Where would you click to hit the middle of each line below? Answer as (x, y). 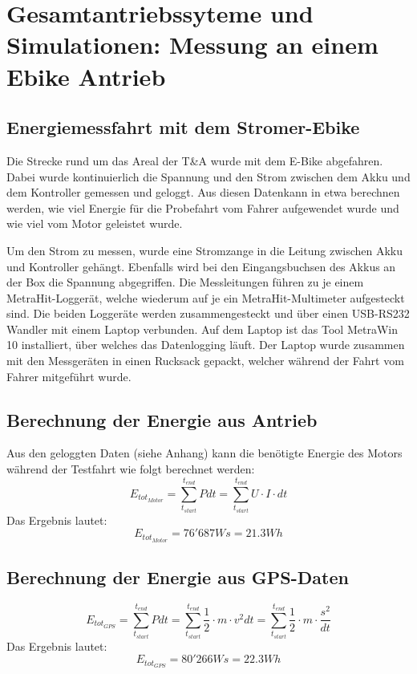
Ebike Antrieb (86, 76)
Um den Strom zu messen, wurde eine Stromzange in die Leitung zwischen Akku (205, 250)
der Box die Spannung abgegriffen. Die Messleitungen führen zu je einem (185, 282)
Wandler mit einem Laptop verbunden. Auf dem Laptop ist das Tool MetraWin (202, 329)
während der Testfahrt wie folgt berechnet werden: (131, 469)
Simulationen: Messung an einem (192, 45)
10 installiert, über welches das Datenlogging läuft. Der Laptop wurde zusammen (206, 345)
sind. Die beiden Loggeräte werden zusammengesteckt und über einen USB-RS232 (208, 313)
